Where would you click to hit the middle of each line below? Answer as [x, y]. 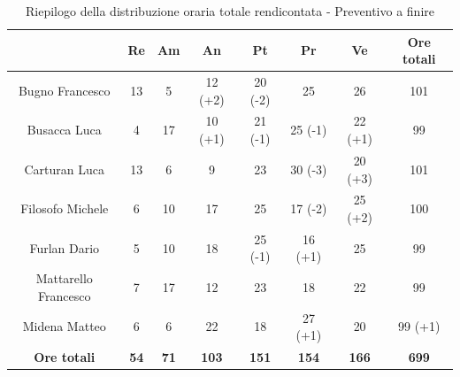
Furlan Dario [65, 247]
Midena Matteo [64, 326]
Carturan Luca [64, 169]
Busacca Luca [64, 130]
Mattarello [64, 278]
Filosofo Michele [65, 208]
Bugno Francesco [64, 90]
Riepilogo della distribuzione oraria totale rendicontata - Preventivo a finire [230, 11]
